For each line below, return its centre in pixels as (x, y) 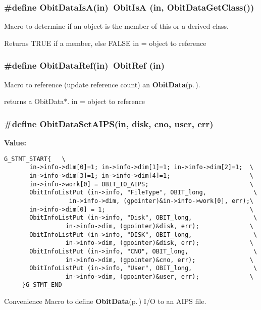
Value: (15, 143)
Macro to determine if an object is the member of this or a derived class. (116, 26)
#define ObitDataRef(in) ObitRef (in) (85, 65)
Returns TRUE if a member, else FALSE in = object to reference (105, 43)
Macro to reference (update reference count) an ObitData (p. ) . (102, 84)
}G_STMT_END (42, 285)
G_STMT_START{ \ (35, 159)
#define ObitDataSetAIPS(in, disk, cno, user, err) (109, 123)
